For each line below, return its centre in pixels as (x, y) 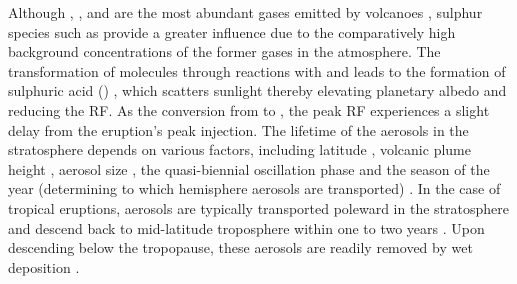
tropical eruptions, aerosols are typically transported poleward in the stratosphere (258, 207)
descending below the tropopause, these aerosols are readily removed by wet (240, 247)
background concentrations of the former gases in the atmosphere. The (224, 51)
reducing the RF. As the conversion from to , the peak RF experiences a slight (249, 109)
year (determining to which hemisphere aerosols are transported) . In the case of (254, 188)
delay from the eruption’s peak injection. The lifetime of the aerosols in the (238, 129)
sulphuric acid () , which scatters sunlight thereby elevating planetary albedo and (257, 90)
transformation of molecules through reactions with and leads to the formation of (257, 70)
